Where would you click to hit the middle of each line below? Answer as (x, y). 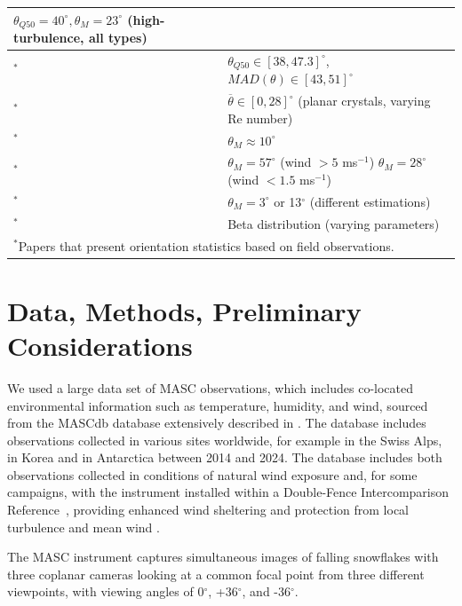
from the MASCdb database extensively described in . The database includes (217, 423)
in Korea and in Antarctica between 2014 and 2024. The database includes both (225, 457)
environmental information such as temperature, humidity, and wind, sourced (218, 405)
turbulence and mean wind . (84, 527)
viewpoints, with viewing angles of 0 (106, 591)
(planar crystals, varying (364, 101)
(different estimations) (370, 201)
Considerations (100, 345)
